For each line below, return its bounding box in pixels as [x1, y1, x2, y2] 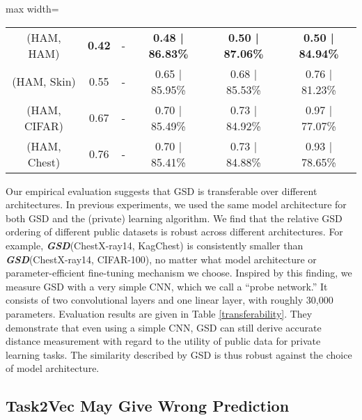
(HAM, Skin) [12, 73, 76, 90]
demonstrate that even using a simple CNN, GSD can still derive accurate [6, 320, 322, 334]
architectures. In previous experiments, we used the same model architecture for [6, 197, 347, 212]
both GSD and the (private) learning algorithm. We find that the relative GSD [6, 210, 343, 225]
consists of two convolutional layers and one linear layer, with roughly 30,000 [6, 293, 333, 307]
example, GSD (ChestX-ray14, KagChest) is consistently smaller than [6, 238, 304, 252]
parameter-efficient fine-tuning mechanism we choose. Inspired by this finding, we [6, 265, 352, 280]
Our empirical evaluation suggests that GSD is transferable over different [6, 183, 317, 198]
